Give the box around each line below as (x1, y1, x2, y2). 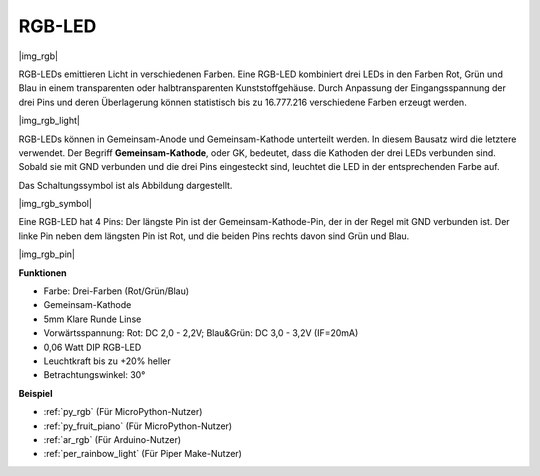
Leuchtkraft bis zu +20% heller (43, 355, 171, 367)
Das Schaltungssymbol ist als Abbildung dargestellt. (18, 179, 233, 191)
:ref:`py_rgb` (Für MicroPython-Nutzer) (43, 406, 203, 418)
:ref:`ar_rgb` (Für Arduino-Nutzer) (43, 433, 182, 445)
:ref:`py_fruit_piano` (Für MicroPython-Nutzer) (43, 420, 233, 432)
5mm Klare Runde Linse (43, 313, 142, 325)
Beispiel (18, 387, 53, 399)
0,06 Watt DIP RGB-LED (43, 341, 142, 353)
